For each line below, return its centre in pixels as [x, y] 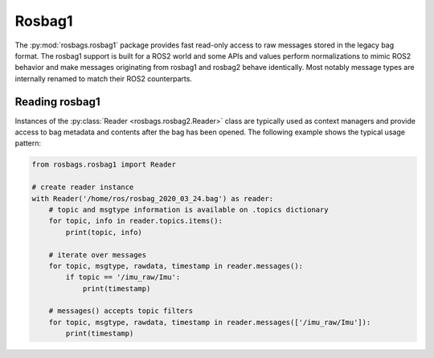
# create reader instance [83, 187]
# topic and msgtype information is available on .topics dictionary [188, 210]
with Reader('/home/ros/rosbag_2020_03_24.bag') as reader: [153, 198]
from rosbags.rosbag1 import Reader [104, 165]
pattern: [28, 143]
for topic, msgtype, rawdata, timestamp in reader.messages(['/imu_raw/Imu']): [210, 322]
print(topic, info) [104, 232]
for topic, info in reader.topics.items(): [135, 221]
